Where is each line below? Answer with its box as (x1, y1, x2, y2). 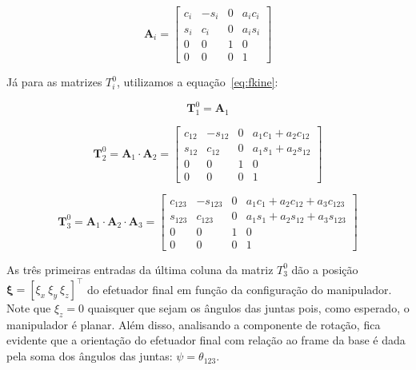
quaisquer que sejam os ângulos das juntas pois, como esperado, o (87, 300, 410, 316)
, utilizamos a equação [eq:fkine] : (116, 74, 278, 90)
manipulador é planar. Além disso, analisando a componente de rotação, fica (6, 316, 381, 332)
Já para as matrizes (6, 74, 102, 90)
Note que (6, 300, 51, 316)
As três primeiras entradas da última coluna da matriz (6, 261, 274, 277)
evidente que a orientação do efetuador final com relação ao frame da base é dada (6, 332, 406, 348)
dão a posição (291, 261, 358, 277)
